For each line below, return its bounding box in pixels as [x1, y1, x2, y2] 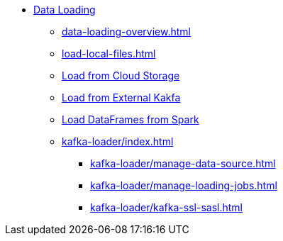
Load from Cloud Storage [62, 69, 180, 82]
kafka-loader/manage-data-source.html [90, 157, 276, 169]
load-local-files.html [62, 47, 156, 60]
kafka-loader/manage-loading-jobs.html [90, 179, 277, 191]
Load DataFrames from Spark [62, 113, 199, 125]
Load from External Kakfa [62, 91, 181, 103]
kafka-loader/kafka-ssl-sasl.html [90, 201, 243, 213]
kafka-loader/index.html [62, 135, 174, 147]
